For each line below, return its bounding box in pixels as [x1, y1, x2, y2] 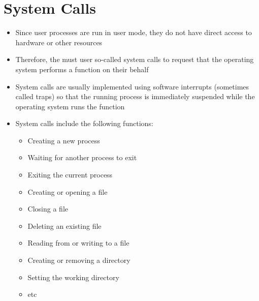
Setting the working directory [27, 272, 119, 282]
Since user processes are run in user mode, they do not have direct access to [15, 27, 252, 38]
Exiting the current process [27, 169, 113, 180]
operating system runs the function [15, 101, 125, 111]
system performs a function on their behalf [15, 64, 149, 74]
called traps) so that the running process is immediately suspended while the [15, 91, 255, 102]
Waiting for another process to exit [27, 152, 137, 163]
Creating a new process [27, 135, 100, 145]
